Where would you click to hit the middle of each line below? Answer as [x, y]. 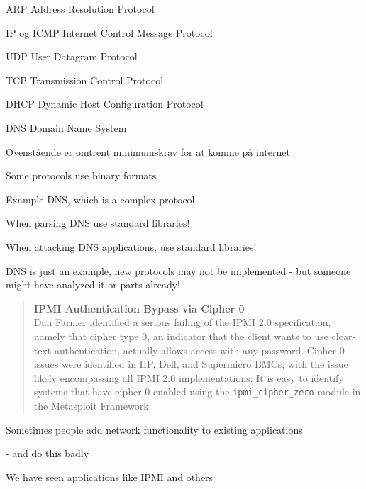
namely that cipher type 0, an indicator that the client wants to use [181, 336]
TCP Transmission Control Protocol [85, 80]
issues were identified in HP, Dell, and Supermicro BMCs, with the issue [191, 364]
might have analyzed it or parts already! [93, 285]
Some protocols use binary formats [81, 175]
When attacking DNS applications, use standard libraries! [131, 246]
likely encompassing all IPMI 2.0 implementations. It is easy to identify [189, 377]
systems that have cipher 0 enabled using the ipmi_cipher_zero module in [197, 392]
